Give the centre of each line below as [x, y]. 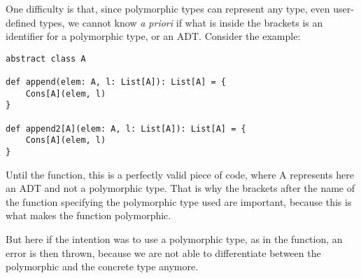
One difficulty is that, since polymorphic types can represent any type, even [168, 8]
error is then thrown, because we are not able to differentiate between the [163, 252]
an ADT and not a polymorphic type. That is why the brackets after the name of [180, 188]
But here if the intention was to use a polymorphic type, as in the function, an [174, 239]
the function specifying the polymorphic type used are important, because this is [179, 201]
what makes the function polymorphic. [89, 215]
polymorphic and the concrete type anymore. [102, 266]
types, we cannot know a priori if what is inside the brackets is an [181, 22]
